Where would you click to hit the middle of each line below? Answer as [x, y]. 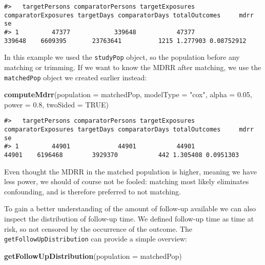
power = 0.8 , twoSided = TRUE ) [56, 104]
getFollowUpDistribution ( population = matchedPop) [93, 256]
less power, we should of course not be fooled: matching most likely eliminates [127, 181]
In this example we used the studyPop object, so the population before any [122, 57]
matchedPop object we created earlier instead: [76, 77]
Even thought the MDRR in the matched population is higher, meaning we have [130, 171]
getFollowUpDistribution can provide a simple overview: [96, 239]
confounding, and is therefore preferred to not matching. [93, 191]
